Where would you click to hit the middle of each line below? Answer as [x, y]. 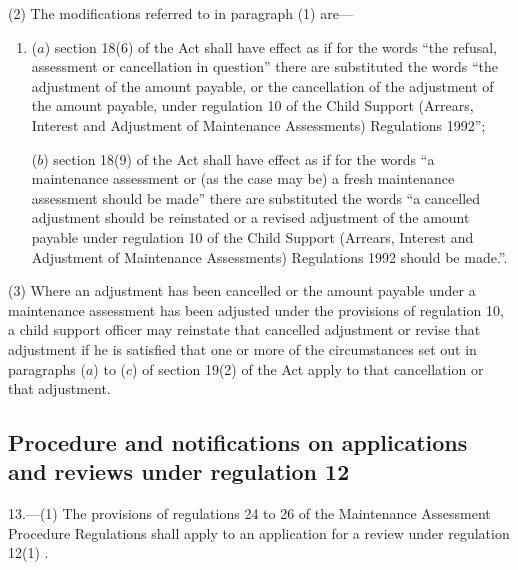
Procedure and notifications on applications [238, 442]
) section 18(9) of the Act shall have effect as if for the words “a [239, 158]
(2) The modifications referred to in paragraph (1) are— [180, 13]
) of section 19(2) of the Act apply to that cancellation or [308, 368]
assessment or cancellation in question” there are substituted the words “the [265, 66]
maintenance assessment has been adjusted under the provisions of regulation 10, [256, 309]
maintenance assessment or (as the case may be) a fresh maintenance [243, 178]
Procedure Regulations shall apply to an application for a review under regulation [259, 532]
